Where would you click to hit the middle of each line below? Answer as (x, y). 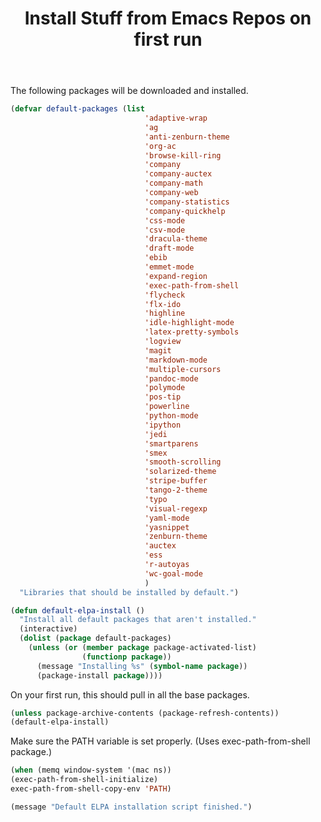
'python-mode (171, 416)
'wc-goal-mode (173, 573)
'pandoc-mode (171, 378)
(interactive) (48, 629)
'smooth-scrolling (183, 462)
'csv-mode (165, 230)
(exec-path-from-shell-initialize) (84, 780)
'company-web (171, 193)
